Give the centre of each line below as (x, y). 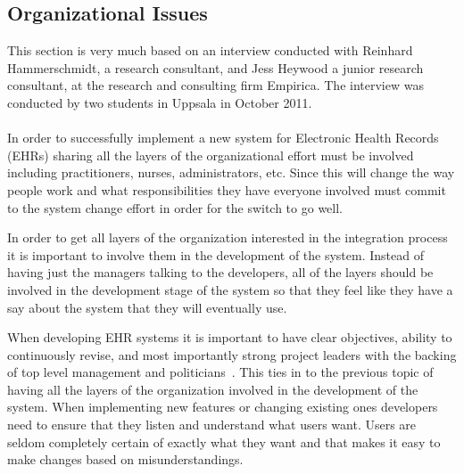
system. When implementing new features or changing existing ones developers (223, 407)
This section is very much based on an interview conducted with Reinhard (210, 50)
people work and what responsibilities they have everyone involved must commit (227, 189)
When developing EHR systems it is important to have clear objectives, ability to (230, 337)
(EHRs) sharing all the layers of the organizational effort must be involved (211, 155)
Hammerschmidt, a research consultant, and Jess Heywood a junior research (215, 67)
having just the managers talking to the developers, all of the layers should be (220, 272)
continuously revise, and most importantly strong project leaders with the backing (232, 354)
